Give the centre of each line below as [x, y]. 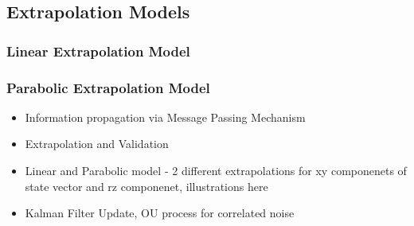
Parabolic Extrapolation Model [108, 87]
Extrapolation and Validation [97, 144]
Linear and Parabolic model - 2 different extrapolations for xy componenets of [216, 171]
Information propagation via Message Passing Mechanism [165, 117]
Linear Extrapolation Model [98, 51]
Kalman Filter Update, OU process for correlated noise [160, 213]
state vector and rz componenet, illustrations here [146, 186]
